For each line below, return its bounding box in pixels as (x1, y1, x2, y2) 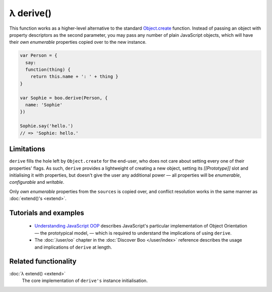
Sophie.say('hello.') (20, 123, 74, 129)
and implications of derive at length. (34, 244, 112, 250)
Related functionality (9, 257, 77, 266)
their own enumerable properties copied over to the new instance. (9, 39, 147, 45)
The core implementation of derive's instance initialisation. (22, 277, 148, 283)
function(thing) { (25, 67, 71, 72)
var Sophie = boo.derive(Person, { (20, 95, 108, 101)
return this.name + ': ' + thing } (30, 74, 118, 80)
